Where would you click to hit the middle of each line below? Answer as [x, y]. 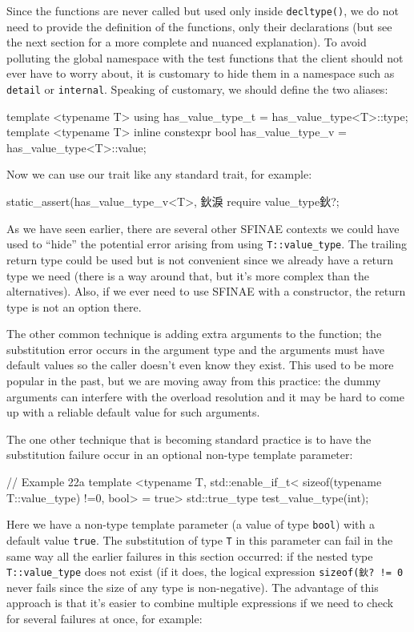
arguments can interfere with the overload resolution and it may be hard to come [205, 396]
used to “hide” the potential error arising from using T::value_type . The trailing [207, 244]
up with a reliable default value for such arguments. [133, 412]
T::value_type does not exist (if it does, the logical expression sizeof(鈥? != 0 [205, 572]
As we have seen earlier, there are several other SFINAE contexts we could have [203, 228]
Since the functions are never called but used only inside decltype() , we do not [203, 10]
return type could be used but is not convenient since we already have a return [200, 259]
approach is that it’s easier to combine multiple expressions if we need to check [200, 603]
